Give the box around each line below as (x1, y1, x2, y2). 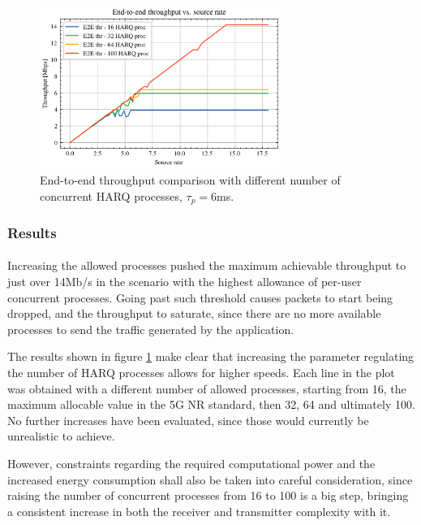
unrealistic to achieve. (7, 427, 115, 445)
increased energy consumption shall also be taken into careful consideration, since (7, 471, 413, 488)
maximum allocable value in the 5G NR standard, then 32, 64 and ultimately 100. (7, 396, 415, 413)
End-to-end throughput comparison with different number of (40, 171, 341, 188)
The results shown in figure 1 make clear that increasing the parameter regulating (7, 348, 415, 365)
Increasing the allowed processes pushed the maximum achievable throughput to (7, 257, 406, 274)
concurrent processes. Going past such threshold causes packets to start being (7, 289, 393, 306)
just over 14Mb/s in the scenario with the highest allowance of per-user (7, 273, 362, 290)
